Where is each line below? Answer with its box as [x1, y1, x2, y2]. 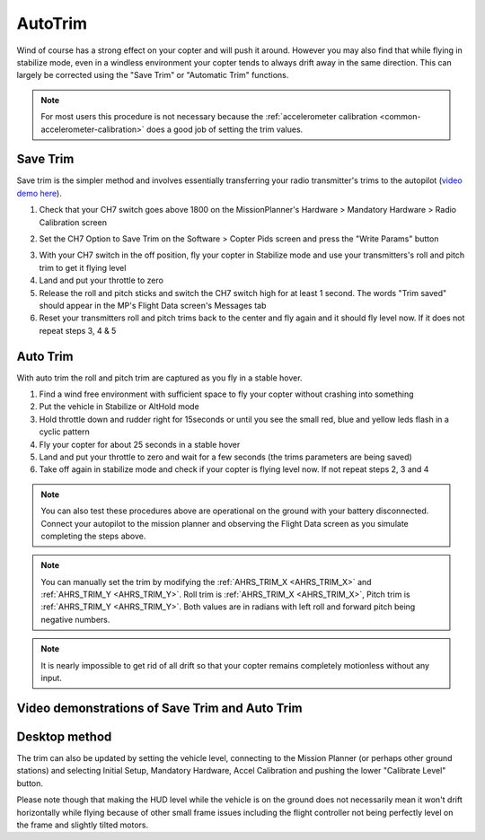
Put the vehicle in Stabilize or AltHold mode [39, 401, 199, 412]
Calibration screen [39, 216, 108, 228]
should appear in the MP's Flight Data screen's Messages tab [39, 300, 267, 311]
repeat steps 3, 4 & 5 [39, 325, 117, 336]
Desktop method [16, 729, 112, 744]
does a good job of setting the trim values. [146, 124, 304, 135]
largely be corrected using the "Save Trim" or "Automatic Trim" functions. [16, 70, 289, 81]
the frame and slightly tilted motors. [16, 819, 149, 830]
